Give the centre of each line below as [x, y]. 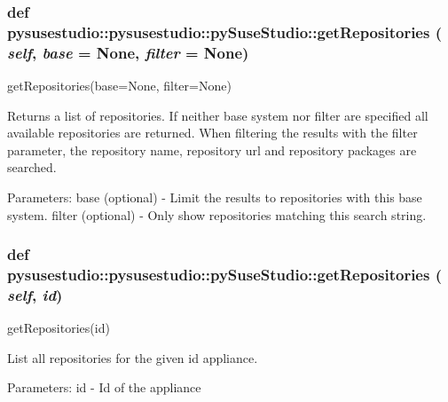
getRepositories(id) [59, 328]
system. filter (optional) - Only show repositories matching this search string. [217, 214]
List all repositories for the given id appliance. [133, 357]
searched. [32, 167]
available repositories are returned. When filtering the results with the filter [212, 133]
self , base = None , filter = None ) [128, 52]
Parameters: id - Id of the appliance [104, 387]
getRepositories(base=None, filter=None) [119, 86]
